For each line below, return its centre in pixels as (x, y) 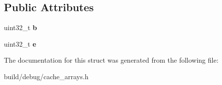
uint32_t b (21, 27)
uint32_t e (20, 43)
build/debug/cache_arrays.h (46, 76)
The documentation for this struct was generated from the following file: (111, 60)
